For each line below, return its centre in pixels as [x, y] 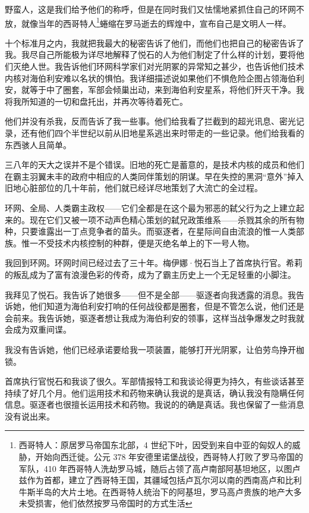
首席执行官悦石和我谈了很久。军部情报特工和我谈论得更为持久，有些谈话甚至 [154, 381]
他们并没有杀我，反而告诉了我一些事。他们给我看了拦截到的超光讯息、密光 [150, 121]
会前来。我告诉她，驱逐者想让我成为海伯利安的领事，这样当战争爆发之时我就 [154, 318]
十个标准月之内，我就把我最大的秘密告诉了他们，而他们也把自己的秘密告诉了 [154, 43]
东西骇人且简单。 [38, 144]
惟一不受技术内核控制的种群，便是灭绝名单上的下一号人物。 [138, 243]
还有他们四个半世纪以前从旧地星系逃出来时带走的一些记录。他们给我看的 [163, 133]
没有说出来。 [30, 416]
